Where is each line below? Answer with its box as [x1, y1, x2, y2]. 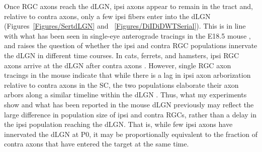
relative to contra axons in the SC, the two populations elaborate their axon [4, 79, 239, 90]
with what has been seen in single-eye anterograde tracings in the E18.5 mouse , [4, 30, 251, 41]
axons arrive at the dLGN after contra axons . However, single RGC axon [4, 60, 231, 70]
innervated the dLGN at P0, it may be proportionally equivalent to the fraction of [4, 128, 257, 139]
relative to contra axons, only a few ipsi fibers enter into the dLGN [4, 11, 211, 21]
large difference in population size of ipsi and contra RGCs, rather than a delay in [4, 109, 257, 119]
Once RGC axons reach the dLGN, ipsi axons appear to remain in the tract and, [4, 1, 253, 11]
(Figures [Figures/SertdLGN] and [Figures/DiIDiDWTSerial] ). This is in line [4, 21, 246, 31]
